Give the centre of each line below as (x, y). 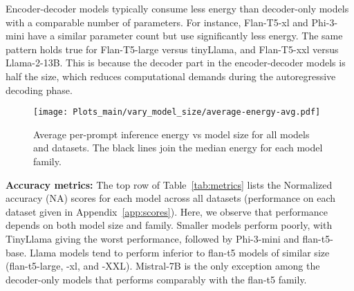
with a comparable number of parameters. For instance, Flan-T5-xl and (157, 22)
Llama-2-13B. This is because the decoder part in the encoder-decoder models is (176, 63)
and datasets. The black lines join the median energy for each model (178, 148)
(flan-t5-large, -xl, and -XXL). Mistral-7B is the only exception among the (163, 266)
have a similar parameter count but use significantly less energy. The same (185, 36)
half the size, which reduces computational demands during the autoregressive (171, 76)
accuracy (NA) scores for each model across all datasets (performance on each (171, 198)
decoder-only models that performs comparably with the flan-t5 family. (156, 279)
